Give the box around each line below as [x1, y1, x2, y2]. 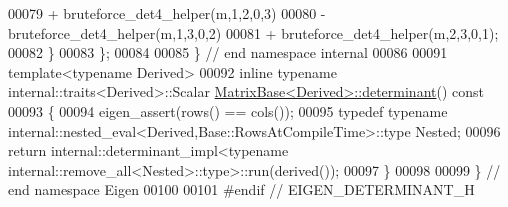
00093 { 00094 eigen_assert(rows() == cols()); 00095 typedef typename [8, 100, 448, 121]
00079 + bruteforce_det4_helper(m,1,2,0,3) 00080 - [8, 3, 326, 23]
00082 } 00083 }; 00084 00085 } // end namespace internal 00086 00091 [8, 42, 448, 63]
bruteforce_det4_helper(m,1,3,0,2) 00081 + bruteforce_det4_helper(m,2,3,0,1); [8, 22, 499, 43]
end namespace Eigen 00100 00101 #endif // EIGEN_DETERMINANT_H [8, 179, 475, 200]
